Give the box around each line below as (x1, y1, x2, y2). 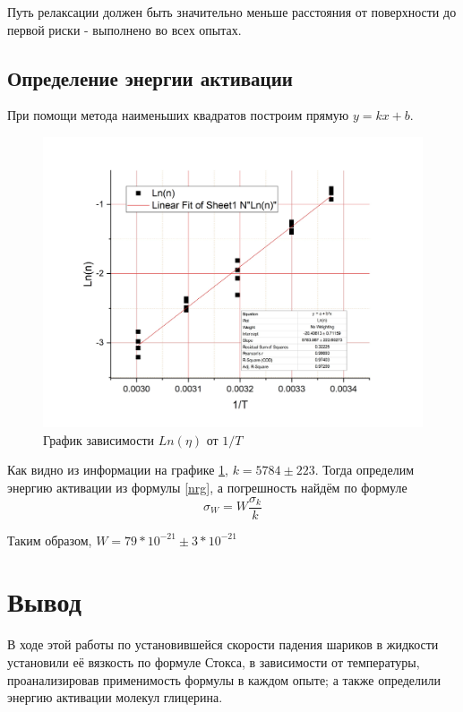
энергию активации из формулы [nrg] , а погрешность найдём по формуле (7, 477, 407, 496)
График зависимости (43, 430, 155, 449)
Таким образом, (7, 530, 92, 549)
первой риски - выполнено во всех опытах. (7, 20, 242, 39)
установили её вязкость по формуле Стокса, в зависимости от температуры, (7, 652, 420, 671)
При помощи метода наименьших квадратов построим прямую (7, 106, 349, 124)
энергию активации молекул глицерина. (7, 688, 223, 707)
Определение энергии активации (7, 64, 293, 91)
